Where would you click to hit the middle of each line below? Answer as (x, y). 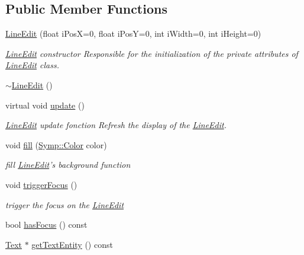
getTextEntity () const (72, 244)
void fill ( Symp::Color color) (56, 144)
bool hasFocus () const (46, 224)
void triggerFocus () (41, 184)
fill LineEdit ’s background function (68, 165)
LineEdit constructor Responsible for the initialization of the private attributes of (152, 53)
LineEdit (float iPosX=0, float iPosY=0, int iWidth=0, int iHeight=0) (133, 34)
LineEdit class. (32, 65)
